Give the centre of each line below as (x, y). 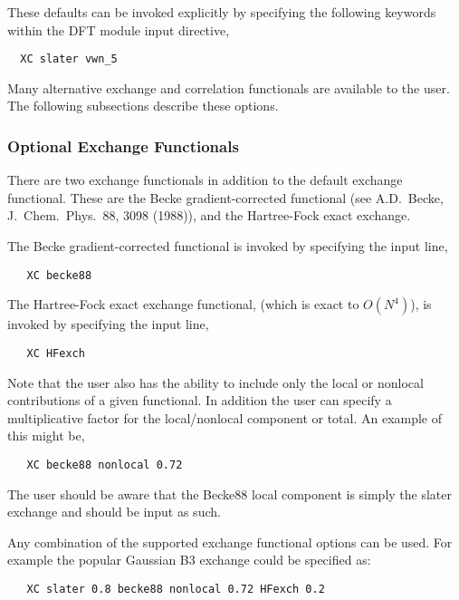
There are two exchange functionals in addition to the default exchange (205, 180)
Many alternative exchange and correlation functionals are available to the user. (229, 87)
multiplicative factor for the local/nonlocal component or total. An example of (225, 417)
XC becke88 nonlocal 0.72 (105, 465)
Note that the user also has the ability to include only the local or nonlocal (215, 382)
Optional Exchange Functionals (123, 145)
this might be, (46, 435)
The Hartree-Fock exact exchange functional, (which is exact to (183, 304)
